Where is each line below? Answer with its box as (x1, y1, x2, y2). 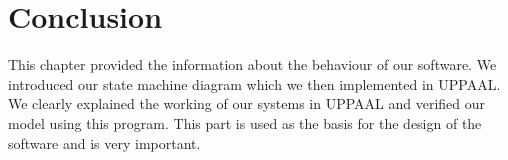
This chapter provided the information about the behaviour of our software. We (8, 54, 497, 75)
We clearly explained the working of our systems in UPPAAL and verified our (8, 93, 486, 114)
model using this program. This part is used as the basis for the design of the (8, 112, 482, 133)
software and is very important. (8, 132, 201, 153)
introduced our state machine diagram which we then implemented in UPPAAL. (8, 73, 501, 94)
